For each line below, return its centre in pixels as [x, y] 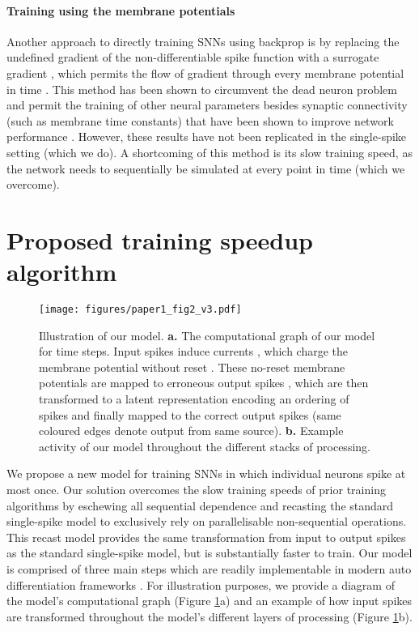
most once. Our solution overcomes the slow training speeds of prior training [196, 490]
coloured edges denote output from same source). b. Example [191, 431]
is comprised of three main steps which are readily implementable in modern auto [209, 569]
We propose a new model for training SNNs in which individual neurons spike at [206, 473]
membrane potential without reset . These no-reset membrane [192, 367]
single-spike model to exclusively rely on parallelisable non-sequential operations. [207, 521]
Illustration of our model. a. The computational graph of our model [207, 335]
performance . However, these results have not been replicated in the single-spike [207, 136]
